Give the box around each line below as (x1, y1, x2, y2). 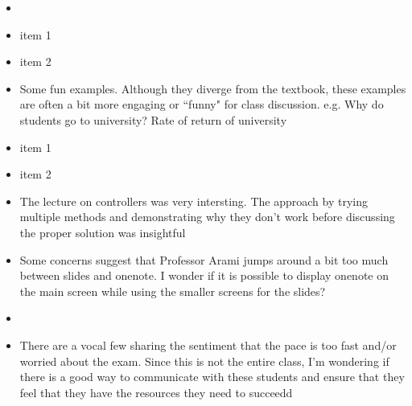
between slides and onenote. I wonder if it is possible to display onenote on (19, 267, 389, 284)
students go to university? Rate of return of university (19, 111, 287, 128)
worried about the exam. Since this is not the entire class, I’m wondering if (19, 352, 389, 369)
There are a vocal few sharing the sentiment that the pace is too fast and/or (19, 336, 397, 353)
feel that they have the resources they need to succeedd (19, 383, 293, 400)
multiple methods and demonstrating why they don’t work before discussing (19, 208, 395, 225)
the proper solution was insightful (19, 224, 186, 240)
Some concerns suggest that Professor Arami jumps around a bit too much (19, 251, 389, 268)
